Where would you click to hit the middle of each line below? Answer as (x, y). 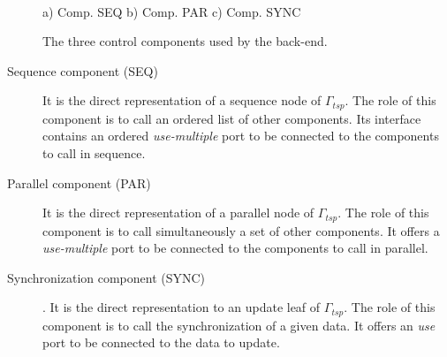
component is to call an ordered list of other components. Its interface (232, 118)
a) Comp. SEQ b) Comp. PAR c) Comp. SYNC (172, 11)
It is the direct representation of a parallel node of (178, 213)
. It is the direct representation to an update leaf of (182, 307)
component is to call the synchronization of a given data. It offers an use (239, 325)
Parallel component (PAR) (79, 182)
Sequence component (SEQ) (83, 70)
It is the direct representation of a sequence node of (182, 100)
